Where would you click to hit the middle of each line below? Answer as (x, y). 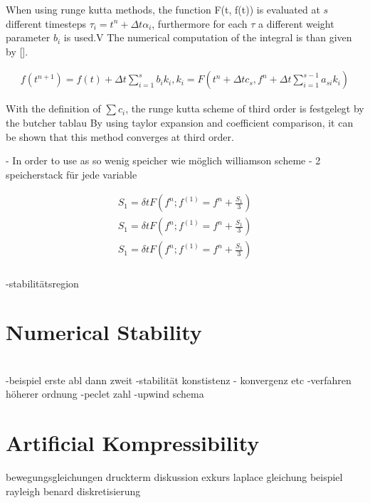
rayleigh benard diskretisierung (73, 491)
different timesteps (46, 23)
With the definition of (53, 108)
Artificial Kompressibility (133, 443)
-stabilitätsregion (42, 283)
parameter (28, 37)
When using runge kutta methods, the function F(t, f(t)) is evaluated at (163, 9)
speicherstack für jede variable (72, 174)
